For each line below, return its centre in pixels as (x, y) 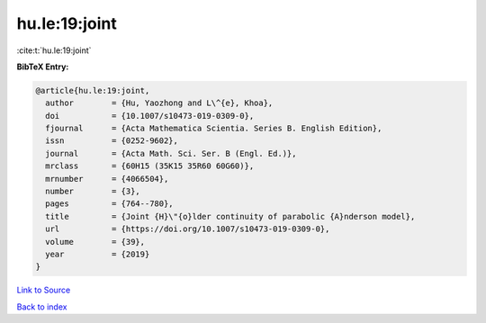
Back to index (42, 307)
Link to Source (44, 290)
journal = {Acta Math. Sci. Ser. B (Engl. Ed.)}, (171, 153)
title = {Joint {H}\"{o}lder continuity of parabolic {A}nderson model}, (230, 216)
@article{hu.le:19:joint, (93, 90)
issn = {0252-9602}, (112, 141)
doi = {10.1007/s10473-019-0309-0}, (150, 116)
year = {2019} (98, 254)
